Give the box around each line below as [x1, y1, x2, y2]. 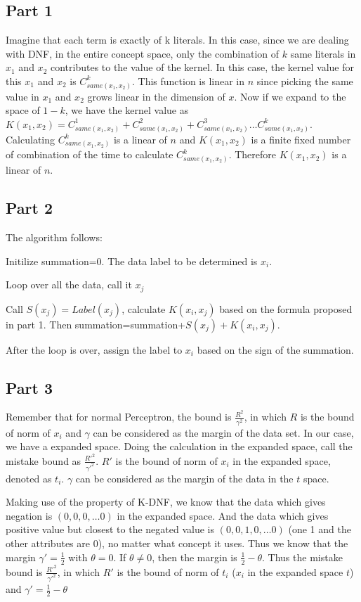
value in [6, 89, 39, 103]
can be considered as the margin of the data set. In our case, [93, 425, 354, 440]
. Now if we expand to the [234, 89, 346, 103]
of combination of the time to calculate [6, 147, 173, 162]
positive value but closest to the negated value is [6, 522, 214, 537]
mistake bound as [6, 453, 81, 468]
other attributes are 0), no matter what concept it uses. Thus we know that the [6, 536, 348, 551]
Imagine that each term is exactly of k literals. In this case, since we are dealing [6, 32, 349, 47]
